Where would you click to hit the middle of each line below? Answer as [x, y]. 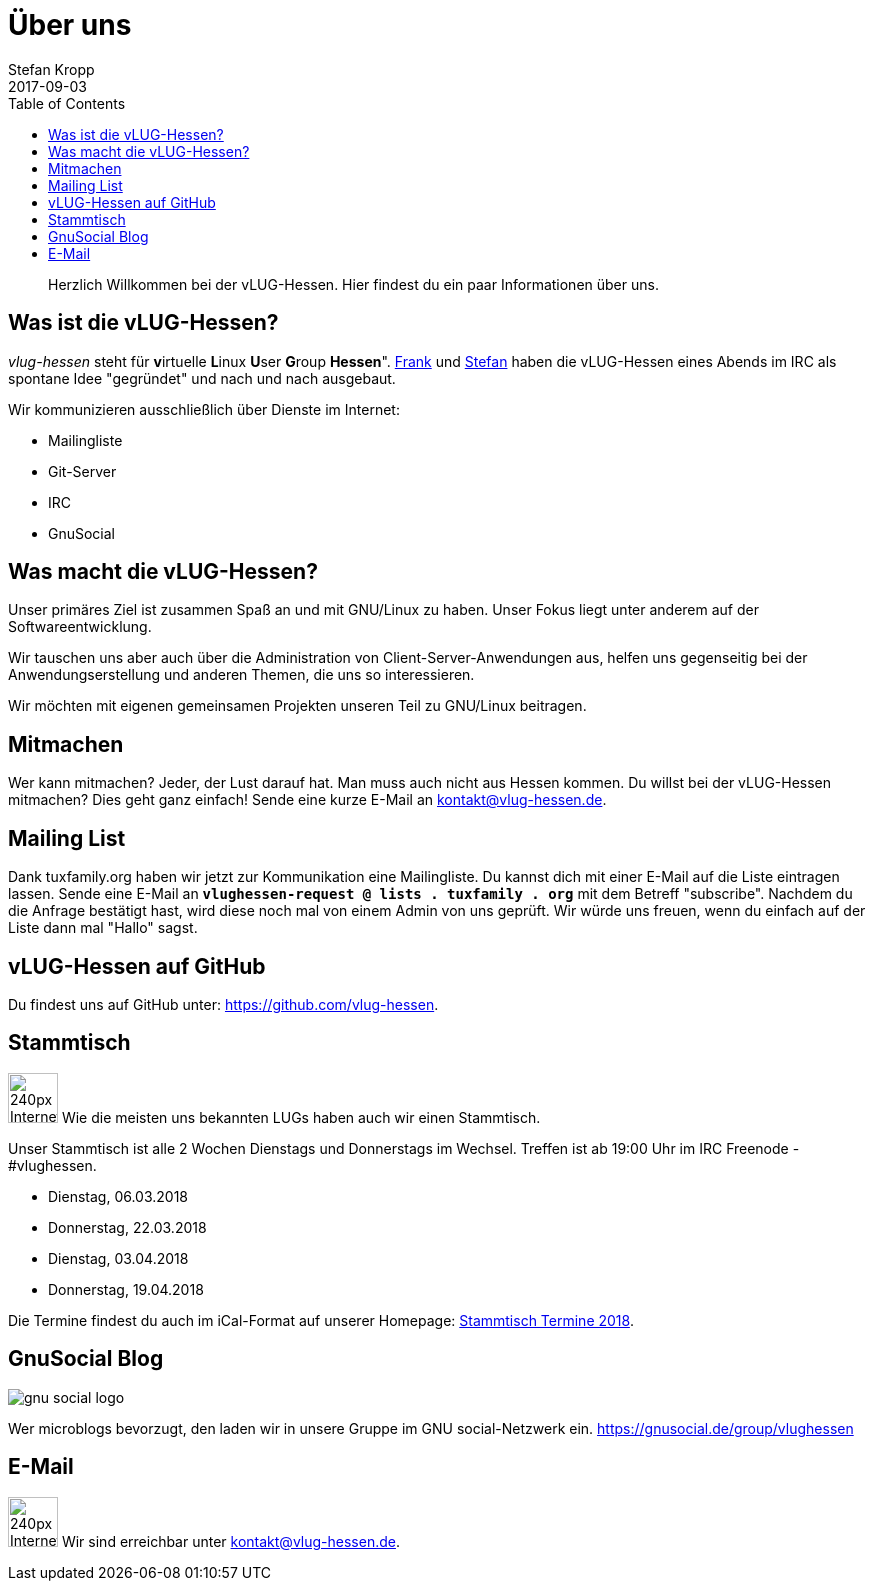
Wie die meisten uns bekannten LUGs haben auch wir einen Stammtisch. [301, 1117]
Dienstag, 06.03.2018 [118, 1196]
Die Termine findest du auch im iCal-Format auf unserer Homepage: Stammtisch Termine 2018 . [321, 1320]
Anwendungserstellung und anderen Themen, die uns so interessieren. [241, 675]
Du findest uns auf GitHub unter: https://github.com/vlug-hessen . [223, 1004]
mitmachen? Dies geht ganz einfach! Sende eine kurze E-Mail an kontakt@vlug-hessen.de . [307, 800]
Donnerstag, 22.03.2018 [127, 1227]
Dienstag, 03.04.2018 [118, 1258]
